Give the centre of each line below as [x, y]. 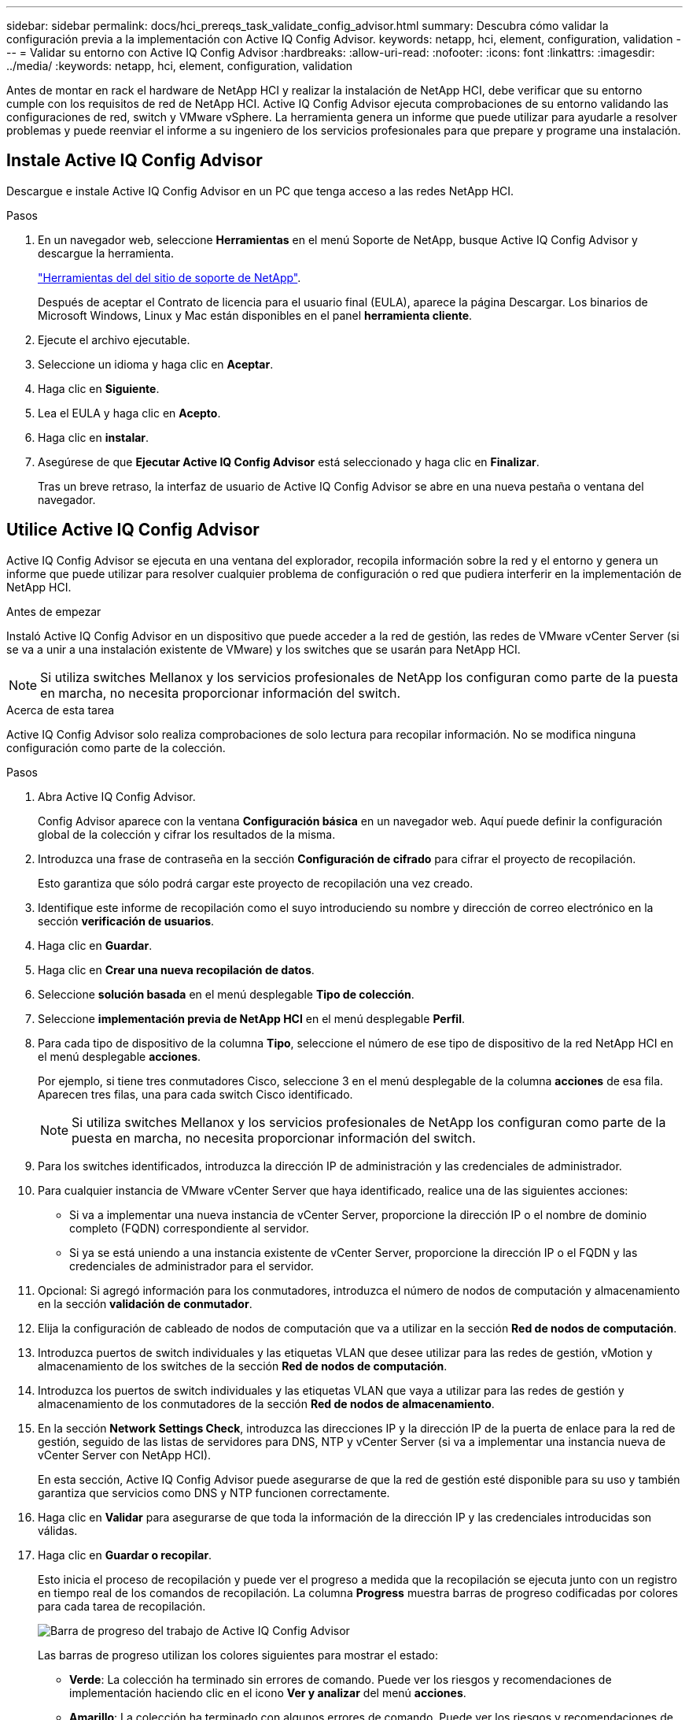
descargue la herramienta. [106, 253]
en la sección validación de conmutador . [145, 1303]
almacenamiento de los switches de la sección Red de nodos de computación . [243, 1366]
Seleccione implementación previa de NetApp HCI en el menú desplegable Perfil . [251, 1018]
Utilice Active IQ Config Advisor [133, 530]
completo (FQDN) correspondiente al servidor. [189, 1228]
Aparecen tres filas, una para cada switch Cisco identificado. [195, 1094]
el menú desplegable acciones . [120, 1056]
